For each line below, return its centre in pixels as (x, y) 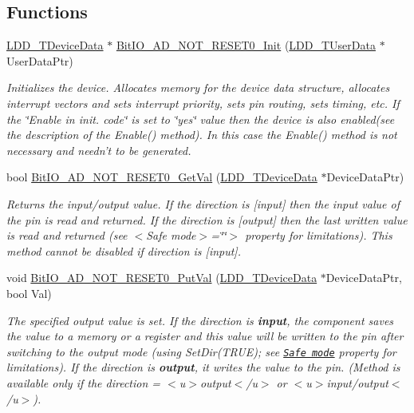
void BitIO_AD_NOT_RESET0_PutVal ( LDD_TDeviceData (162, 278)
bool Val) (29, 293)
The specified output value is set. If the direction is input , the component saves (200, 320)
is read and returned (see (67, 235)
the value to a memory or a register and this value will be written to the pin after (205, 336)
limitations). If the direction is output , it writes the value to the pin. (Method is (203, 367)
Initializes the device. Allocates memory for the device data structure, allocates (198, 87)
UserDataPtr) (40, 60)
